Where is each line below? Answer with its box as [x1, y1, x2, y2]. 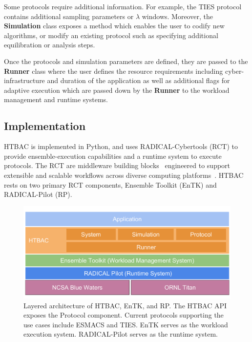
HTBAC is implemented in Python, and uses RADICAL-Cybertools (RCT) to [4, 141, 238, 151]
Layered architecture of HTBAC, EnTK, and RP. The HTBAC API [23, 300, 227, 310]
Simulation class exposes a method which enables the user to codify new [4, 21, 225, 31]
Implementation [4, 118, 86, 133]
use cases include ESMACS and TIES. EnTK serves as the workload [23, 319, 228, 329]
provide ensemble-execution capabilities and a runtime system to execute [4, 150, 222, 161]
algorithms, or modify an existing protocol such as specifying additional [4, 30, 218, 40]
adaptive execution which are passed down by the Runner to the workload [4, 85, 230, 95]
